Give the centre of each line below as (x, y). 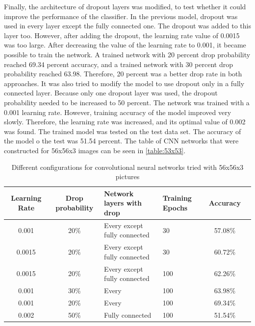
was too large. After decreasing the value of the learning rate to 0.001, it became (125, 45)
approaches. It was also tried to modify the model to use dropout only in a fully (124, 83)
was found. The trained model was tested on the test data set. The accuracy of (123, 131)
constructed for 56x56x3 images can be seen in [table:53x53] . (95, 150)
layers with (123, 203)
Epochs (175, 208)
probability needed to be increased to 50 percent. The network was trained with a (127, 102)
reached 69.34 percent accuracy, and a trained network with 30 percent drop (118, 64)
